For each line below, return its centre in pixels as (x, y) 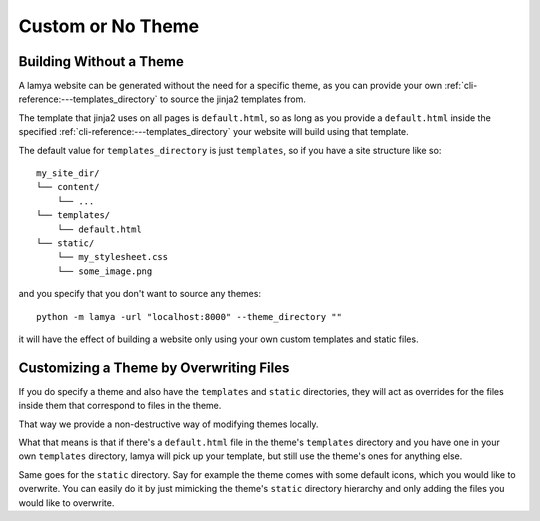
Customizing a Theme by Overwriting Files (154, 367)
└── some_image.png (104, 271)
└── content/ (68, 187)
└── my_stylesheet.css (112, 257)
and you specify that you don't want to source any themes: (140, 294)
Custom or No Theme (109, 26)
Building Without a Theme (101, 61)
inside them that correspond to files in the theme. (120, 406)
